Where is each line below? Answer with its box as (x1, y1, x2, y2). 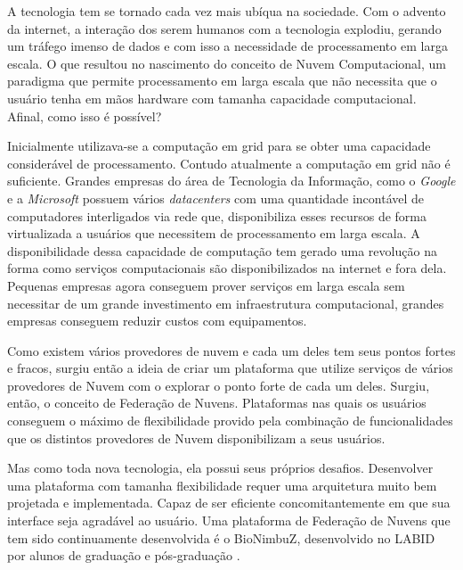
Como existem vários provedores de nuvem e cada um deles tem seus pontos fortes (7, 341, 456, 359)
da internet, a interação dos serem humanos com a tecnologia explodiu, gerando (7, 19, 442, 37)
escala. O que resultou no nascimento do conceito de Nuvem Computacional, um (7, 54, 446, 72)
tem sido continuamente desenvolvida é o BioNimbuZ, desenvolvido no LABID (7, 528, 435, 547)
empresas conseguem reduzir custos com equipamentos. (7, 311, 307, 330)
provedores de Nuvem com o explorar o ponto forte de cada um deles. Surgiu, (7, 376, 430, 394)
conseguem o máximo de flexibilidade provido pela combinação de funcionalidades (7, 411, 453, 430)
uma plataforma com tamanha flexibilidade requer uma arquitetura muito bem (7, 475, 437, 494)
